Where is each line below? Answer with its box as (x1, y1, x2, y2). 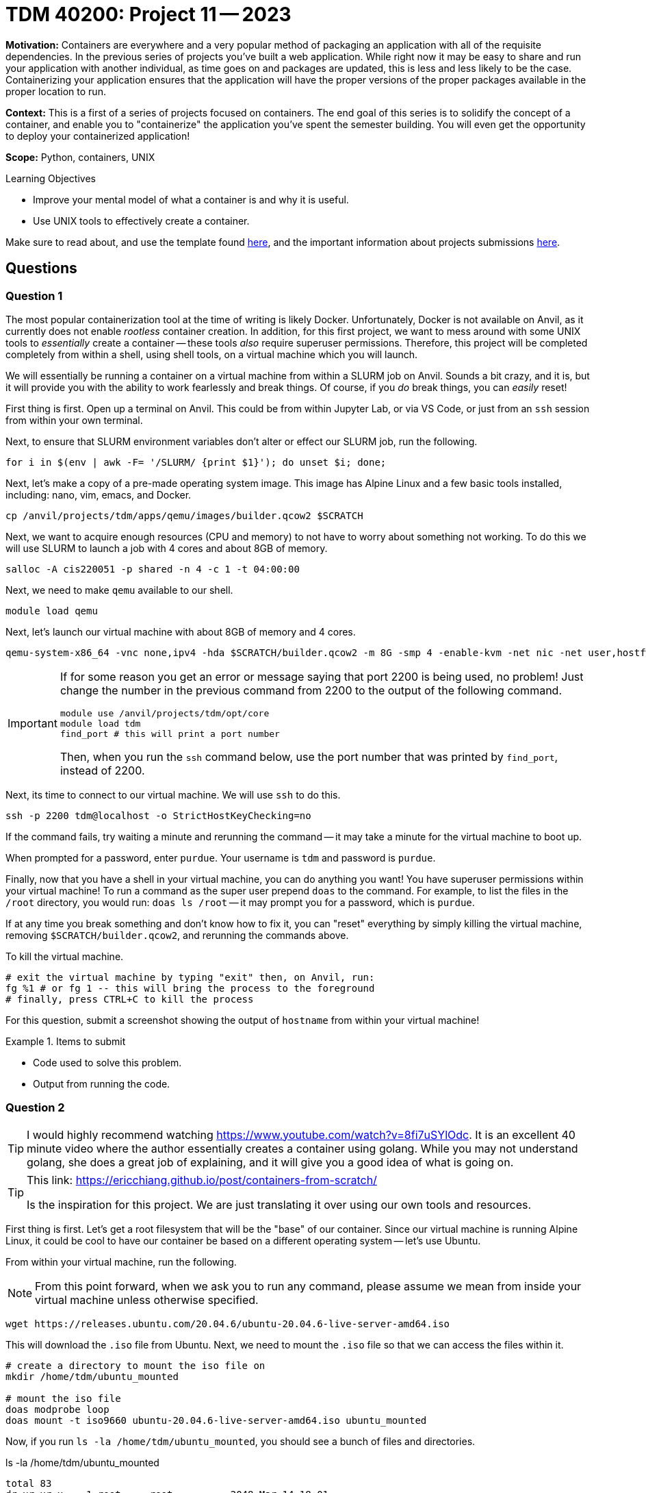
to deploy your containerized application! (5, 129, 190, 142)
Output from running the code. (33, 1077, 170, 1090)
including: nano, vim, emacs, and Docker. (5, 488, 192, 501)
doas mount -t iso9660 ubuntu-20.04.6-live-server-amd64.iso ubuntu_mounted (5, 1414, 427, 1426)
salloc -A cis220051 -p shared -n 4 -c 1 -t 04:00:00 (5, 563, 300, 575)
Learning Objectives (5, 172, 96, 184)
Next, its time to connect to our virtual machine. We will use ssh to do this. (5, 788, 341, 801)
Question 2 (5, 1101, 65, 1115)
